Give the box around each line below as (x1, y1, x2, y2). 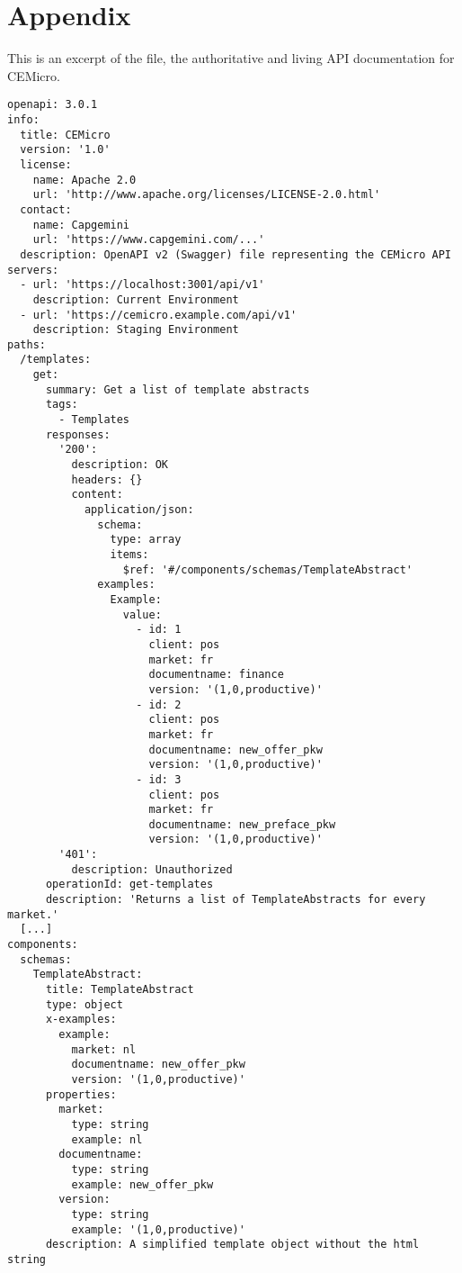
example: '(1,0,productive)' (71, 1223, 245, 1236)
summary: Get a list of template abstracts (45, 383, 310, 396)
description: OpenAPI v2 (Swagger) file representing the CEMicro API (20, 248, 451, 261)
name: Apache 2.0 (32, 173, 137, 186)
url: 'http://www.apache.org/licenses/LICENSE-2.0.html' (32, 188, 381, 202)
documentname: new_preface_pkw (148, 817, 336, 831)
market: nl (71, 1043, 137, 1056)
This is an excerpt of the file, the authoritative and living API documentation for (7, 49, 455, 68)
